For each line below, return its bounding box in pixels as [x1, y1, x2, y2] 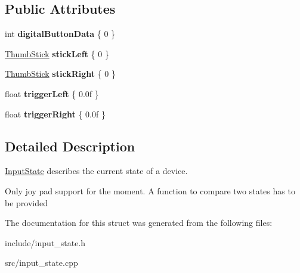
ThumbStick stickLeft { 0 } [5, 47, 109, 60]
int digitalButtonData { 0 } [5, 27, 116, 40]
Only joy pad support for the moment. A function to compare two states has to [5, 184, 295, 197]
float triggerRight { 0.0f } [5, 107, 106, 120]
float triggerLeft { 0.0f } [5, 87, 99, 100]
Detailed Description [5, 136, 135, 155]
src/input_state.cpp [5, 256, 78, 269]
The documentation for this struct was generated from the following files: [5, 216, 273, 229]
